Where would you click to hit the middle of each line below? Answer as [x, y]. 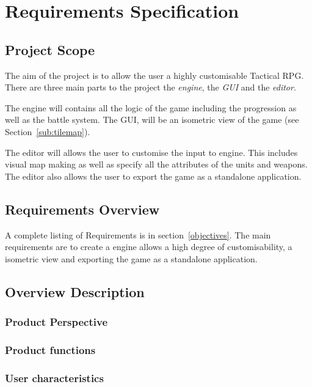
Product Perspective [56, 322]
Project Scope [50, 49]
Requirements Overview [82, 209]
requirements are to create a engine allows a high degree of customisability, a [149, 247]
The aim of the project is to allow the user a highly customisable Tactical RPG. [154, 75]
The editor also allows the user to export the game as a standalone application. [153, 176]
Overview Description [75, 291]
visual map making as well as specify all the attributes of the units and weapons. [156, 164]
